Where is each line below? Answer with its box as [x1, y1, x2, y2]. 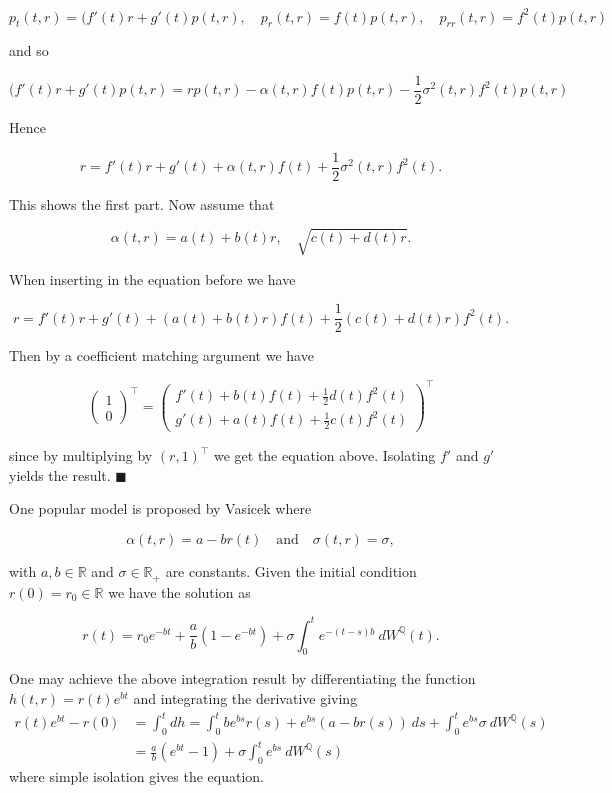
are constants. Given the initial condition [165, 561, 417, 582]
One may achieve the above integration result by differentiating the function [9, 668, 476, 689]
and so [9, 40, 49, 61]
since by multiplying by [9, 445, 153, 466]
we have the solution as [108, 581, 251, 602]
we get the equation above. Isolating [213, 445, 436, 466]
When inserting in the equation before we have [9, 268, 296, 289]
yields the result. [9, 464, 111, 485]
